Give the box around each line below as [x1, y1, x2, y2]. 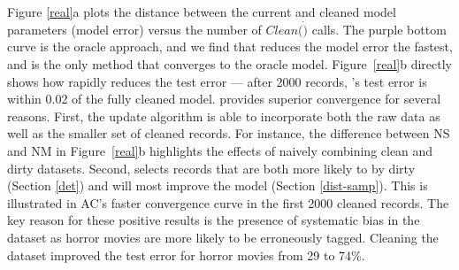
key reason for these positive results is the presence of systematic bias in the [7, 211, 420, 229]
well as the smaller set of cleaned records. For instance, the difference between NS [7, 124, 450, 143]
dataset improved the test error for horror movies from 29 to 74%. [7, 245, 365, 264]
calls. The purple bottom [311, 19, 447, 38]
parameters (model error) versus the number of [7, 19, 262, 38]
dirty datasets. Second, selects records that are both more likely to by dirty [7, 158, 416, 177]
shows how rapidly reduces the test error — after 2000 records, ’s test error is [7, 72, 427, 90]
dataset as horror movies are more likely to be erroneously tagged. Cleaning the [7, 228, 439, 246]
